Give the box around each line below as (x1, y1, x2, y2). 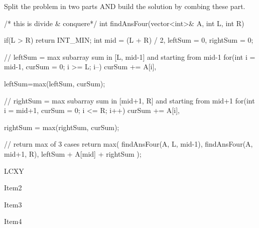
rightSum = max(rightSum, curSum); (4, 122, 119, 132)
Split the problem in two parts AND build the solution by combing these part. (4, 1, 245, 11)
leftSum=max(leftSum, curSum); (4, 78, 105, 88)
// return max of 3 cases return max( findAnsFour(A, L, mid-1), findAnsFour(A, (4, 139, 253, 149)
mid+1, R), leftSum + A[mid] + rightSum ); (4, 148, 142, 159)
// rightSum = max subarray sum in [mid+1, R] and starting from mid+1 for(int (4, 95, 255, 105)
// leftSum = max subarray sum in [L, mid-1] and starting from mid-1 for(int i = (4, 51, 255, 62)
